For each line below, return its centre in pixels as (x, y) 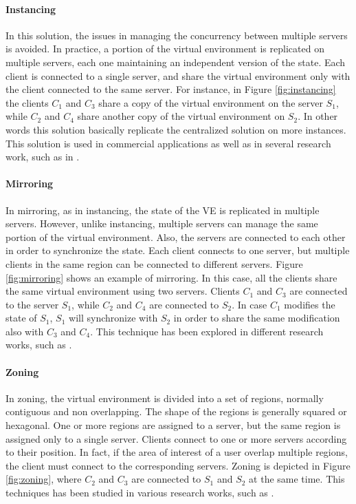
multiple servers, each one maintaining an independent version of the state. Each (176, 62)
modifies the (310, 304)
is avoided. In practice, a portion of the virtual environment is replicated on (165, 49)
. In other (318, 116)
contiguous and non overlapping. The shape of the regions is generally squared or (176, 411)
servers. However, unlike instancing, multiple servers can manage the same (162, 223)
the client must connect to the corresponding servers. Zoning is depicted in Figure (178, 465)
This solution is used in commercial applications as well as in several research (168, 143)
